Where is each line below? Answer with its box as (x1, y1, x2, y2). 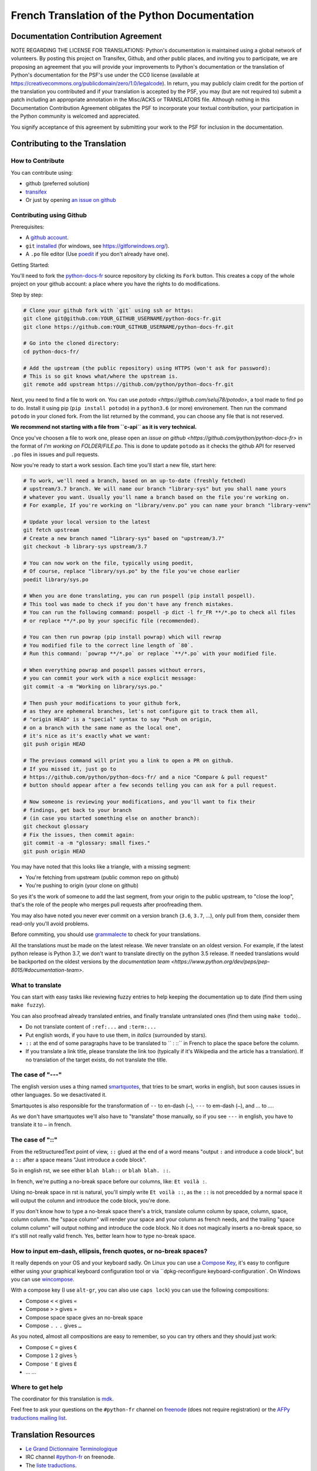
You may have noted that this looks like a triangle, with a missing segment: (11, 863, 191, 870)
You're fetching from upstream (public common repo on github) (25, 874, 179, 881)
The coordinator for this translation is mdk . (11, 1395, 114, 1403)
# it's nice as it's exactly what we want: (23, 733, 151, 740)
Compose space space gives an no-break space (25, 1314, 143, 1321)
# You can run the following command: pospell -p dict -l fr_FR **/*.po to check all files (23, 609, 296, 616)
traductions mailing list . (11, 1414, 68, 1421)
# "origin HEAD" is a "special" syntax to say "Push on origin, (23, 716, 213, 723)
